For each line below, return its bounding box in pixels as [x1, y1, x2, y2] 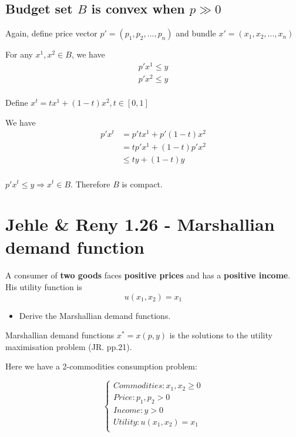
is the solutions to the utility [169, 329, 273, 341]
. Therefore [70, 177, 110, 190]
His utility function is [5, 281, 82, 293]
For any [5, 48, 33, 60]
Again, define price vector [5, 27, 97, 39]
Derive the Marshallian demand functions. [19, 309, 171, 321]
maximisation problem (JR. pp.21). [5, 340, 132, 352]
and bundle [176, 27, 216, 39]
